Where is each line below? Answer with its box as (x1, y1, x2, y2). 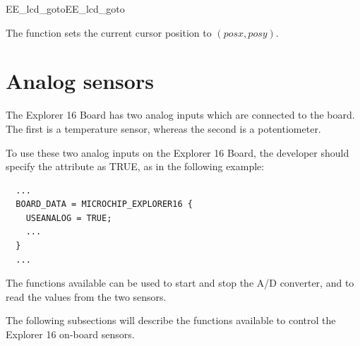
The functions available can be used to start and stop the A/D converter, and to (6, 275, 354, 290)
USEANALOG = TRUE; (25, 213, 112, 223)
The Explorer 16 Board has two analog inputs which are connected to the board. (6, 107, 355, 122)
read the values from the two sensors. (6, 289, 167, 304)
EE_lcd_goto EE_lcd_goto (6, 1, 125, 16)
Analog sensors (6, 66, 154, 95)
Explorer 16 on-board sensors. (6, 327, 135, 342)
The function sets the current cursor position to (6, 25, 212, 40)
